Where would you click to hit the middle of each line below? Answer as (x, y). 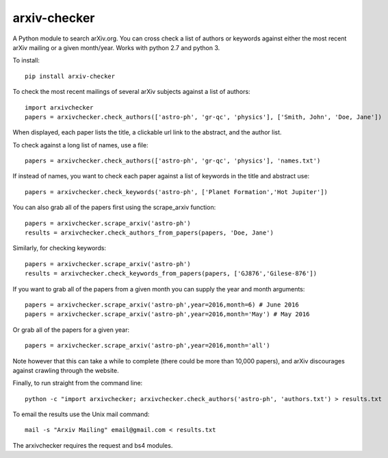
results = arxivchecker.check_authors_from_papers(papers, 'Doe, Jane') (149, 233)
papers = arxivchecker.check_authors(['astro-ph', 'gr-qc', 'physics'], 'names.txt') (173, 161)
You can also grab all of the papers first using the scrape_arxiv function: (114, 207)
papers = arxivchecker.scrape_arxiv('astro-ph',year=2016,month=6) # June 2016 (162, 304)
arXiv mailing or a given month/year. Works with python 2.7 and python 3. (116, 47)
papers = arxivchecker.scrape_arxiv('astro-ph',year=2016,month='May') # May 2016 (167, 314)
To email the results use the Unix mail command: (81, 414)
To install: (26, 60)
